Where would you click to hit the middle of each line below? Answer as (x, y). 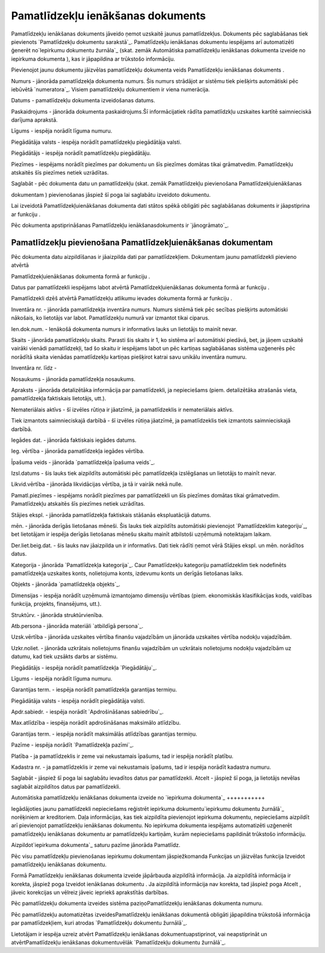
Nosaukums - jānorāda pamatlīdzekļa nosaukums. (73, 379)
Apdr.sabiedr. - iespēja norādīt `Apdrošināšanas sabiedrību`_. (87, 712)
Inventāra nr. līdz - (34, 368)
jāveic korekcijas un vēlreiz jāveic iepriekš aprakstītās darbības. (90, 892)
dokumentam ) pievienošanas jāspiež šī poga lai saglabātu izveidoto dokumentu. (111, 194)
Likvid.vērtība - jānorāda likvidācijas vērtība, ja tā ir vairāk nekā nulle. (97, 484)
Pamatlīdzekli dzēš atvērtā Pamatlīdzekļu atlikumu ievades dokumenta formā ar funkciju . (122, 299)
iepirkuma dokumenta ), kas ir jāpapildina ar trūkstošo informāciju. (93, 59)
